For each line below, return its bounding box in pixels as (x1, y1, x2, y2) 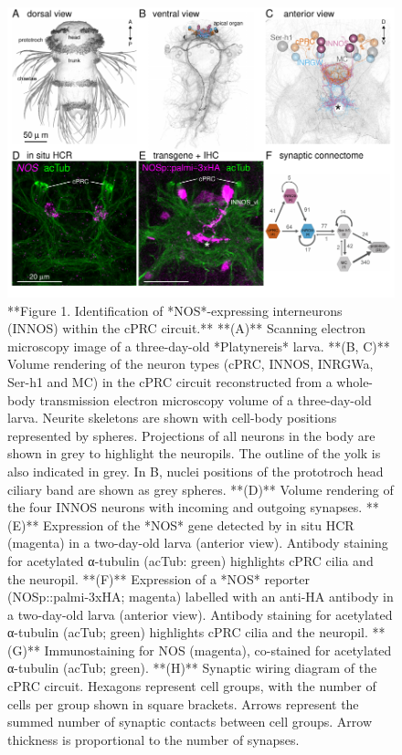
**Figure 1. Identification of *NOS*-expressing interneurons (7, 300, 343, 320)
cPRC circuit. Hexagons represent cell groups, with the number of (7, 676, 376, 696)
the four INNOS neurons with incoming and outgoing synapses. (7, 498, 363, 517)
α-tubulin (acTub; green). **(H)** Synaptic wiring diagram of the (7, 658, 377, 677)
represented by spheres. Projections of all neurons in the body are (7, 425, 376, 445)
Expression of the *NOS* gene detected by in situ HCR (43, 515, 354, 534)
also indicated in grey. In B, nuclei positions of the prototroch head (7, 461, 384, 480)
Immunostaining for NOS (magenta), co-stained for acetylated (44, 640, 392, 659)
